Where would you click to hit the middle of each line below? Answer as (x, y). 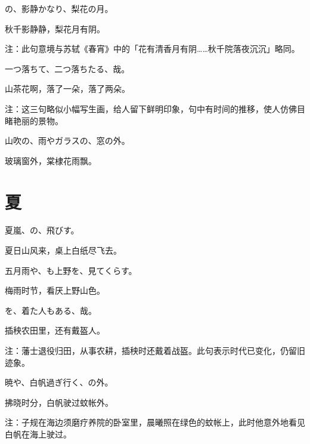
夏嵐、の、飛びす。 (42, 230)
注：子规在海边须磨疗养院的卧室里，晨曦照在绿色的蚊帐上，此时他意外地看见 (155, 422)
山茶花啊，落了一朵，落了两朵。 (67, 89)
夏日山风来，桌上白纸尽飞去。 (63, 250)
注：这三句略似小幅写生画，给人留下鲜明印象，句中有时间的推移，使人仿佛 (151, 108)
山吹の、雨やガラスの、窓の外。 (67, 141)
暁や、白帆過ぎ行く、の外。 (59, 382)
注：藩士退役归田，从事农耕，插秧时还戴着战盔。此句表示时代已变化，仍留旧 (155, 351)
